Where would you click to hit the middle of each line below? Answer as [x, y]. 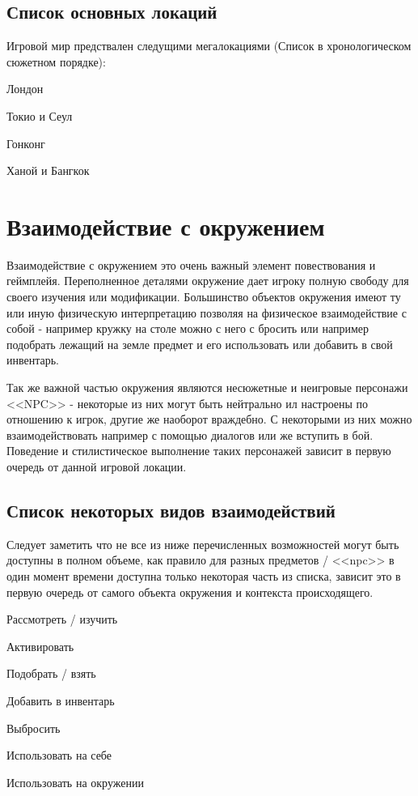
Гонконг [26, 143]
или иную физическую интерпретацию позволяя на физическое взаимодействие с [207, 312]
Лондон [25, 89]
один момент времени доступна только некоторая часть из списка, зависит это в [204, 576]
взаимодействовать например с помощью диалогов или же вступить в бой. [190, 434]
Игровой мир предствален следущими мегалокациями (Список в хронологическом [209, 46]
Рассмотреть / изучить [62, 619]
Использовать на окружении [75, 782]
